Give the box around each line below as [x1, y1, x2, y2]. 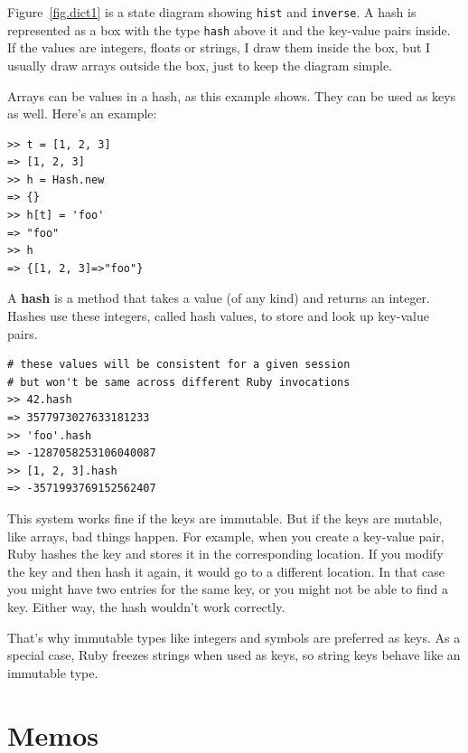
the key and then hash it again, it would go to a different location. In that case [7, 561, 445, 580]
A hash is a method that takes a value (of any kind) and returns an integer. [7, 288, 430, 307]
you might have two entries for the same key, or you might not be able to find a [7, 579, 448, 598]
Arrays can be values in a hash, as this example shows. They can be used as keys [7, 86, 456, 105]
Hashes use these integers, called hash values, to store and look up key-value [7, 306, 429, 325]
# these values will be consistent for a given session [7, 358, 351, 372]
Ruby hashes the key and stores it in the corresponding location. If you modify [7, 544, 444, 563]
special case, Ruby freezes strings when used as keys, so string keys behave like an [7, 645, 461, 664]
